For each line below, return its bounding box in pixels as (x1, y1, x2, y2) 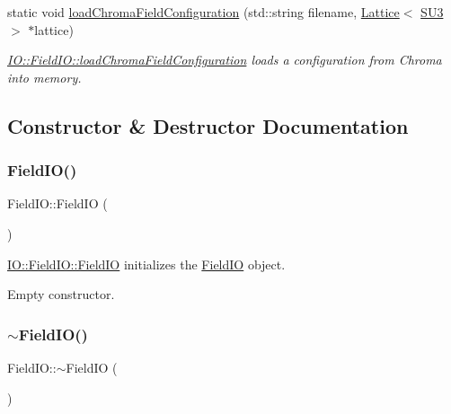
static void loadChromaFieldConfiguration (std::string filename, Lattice (7, 3, 400, 21)
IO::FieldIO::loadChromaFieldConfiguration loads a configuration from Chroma (7, 50, 442, 69)
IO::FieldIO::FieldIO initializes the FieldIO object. (7, 254, 286, 273)
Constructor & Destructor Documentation (7, 111, 409, 139)
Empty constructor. (7, 285, 115, 304)
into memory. (7, 67, 82, 86)
